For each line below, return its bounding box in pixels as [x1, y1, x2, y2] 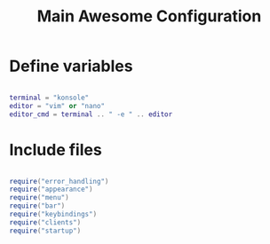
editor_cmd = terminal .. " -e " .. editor [9, 109, 173, 119]
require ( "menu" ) [9, 193, 69, 202]
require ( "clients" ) [9, 217, 82, 227]
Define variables [9, 56, 133, 76]
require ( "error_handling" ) [9, 177, 109, 185]
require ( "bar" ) [9, 201, 66, 210]
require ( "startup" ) [9, 226, 82, 235]
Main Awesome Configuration [36, 6, 262, 27]
